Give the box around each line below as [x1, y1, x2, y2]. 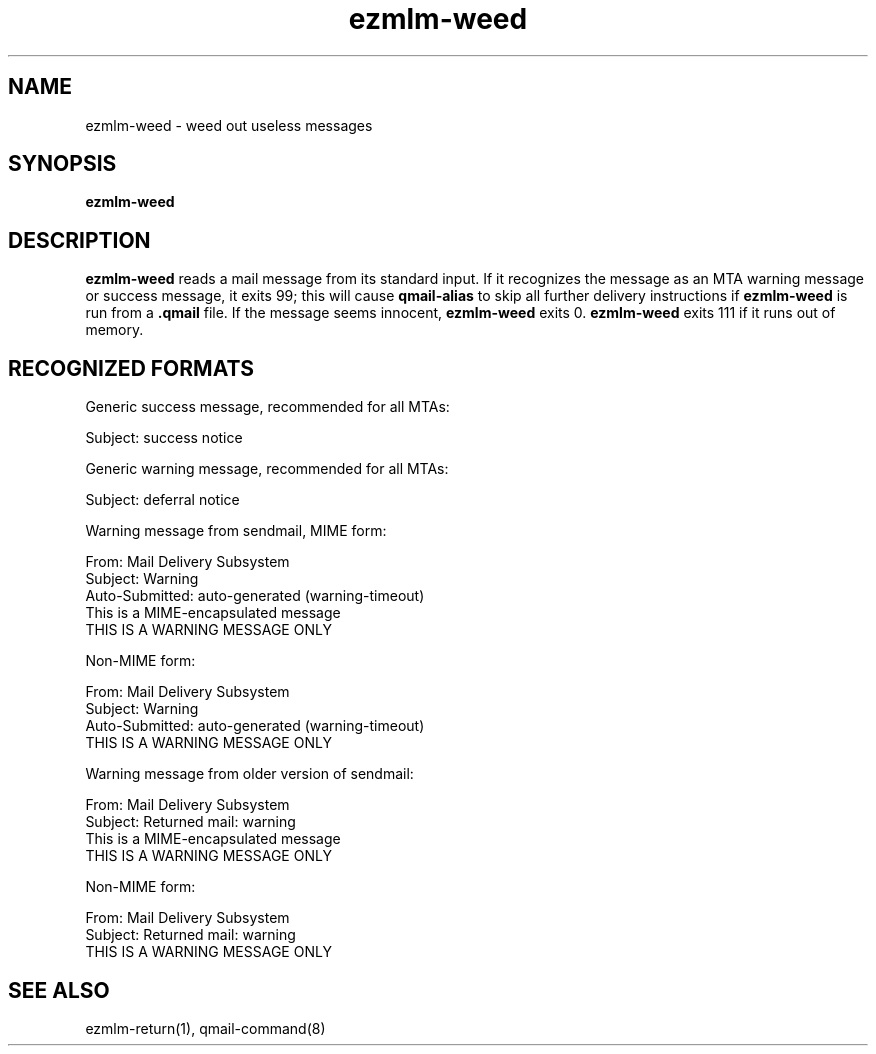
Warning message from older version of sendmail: [85, 765, 414, 783]
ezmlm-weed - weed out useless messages [85, 116, 373, 134]
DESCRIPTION [8, 227, 151, 253]
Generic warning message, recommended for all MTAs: [85, 460, 449, 478]
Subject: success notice [85, 429, 243, 447]
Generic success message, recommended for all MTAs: [85, 398, 450, 416]
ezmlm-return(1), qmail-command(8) [85, 1019, 326, 1037]
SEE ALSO [8, 977, 110, 1003]
